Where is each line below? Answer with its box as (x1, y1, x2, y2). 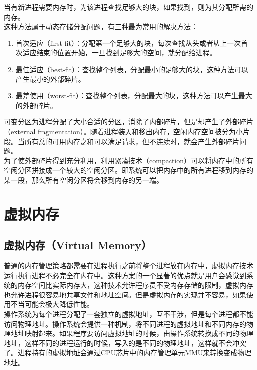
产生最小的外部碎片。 (15, 74, 85, 84)
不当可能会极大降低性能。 (10, 299, 94, 309)
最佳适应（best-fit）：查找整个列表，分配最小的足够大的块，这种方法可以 (15, 64, 249, 74)
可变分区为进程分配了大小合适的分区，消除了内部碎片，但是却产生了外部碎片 (4, 116, 253, 127)
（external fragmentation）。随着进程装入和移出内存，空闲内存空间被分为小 (4, 126, 243, 136)
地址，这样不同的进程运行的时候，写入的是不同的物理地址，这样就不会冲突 (4, 337, 246, 348)
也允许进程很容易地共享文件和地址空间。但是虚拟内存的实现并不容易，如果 (4, 289, 246, 299)
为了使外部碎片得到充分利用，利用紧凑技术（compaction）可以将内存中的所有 (4, 155, 253, 165)
